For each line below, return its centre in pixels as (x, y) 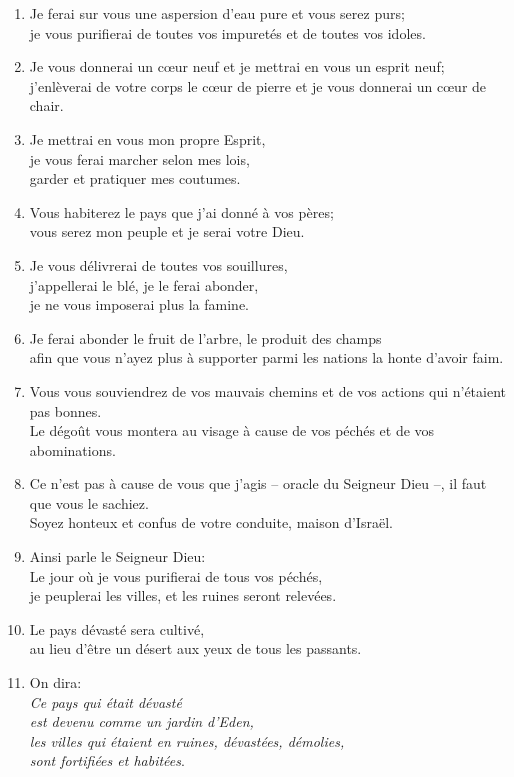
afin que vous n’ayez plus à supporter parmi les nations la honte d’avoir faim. (266, 357)
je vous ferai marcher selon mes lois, (139, 158)
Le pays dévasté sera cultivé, (117, 628)
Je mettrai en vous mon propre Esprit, (147, 138)
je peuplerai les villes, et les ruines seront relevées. (183, 595)
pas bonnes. (65, 410)
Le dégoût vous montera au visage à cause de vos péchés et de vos (232, 430)
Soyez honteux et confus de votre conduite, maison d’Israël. (211, 522)
